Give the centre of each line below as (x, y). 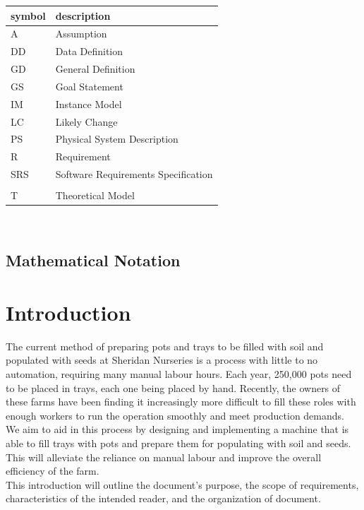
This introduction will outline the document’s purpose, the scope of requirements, (182, 484)
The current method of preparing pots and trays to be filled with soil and (165, 346)
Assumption (81, 34)
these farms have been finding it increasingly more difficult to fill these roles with (181, 402)
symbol (28, 15)
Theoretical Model (95, 195)
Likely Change (86, 121)
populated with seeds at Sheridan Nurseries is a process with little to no (162, 360)
